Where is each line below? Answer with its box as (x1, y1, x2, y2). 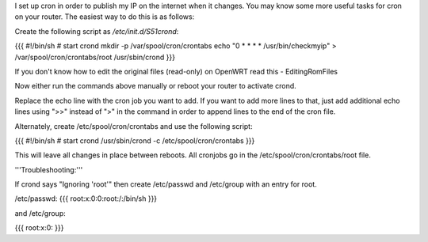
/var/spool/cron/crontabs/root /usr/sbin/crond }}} (14, 52, 176, 62)
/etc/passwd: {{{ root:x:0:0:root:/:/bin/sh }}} (14, 194, 158, 203)
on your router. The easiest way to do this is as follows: (14, 12, 195, 21)
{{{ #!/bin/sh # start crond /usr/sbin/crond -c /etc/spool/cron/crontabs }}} (14, 135, 255, 146)
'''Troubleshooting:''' (14, 164, 83, 174)
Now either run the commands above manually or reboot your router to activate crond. (14, 81, 296, 91)
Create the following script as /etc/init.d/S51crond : (14, 26, 179, 36)
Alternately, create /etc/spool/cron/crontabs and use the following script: (14, 121, 253, 130)
